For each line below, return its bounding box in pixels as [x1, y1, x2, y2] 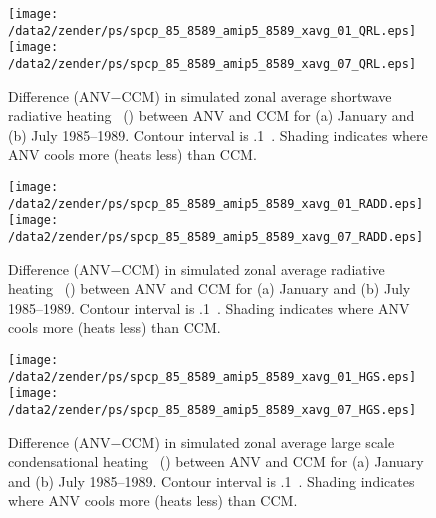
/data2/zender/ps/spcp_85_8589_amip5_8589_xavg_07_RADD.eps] [8, 229, 424, 244]
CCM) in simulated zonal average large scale [121, 431, 395, 452]
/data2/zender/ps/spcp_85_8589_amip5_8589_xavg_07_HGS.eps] [8, 402, 417, 417]
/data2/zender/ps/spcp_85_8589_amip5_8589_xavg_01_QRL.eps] [8, 23, 417, 38]
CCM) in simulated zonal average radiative [121, 258, 385, 279]
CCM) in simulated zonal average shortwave [121, 85, 392, 106]
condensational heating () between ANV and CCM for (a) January [8, 451, 424, 472]
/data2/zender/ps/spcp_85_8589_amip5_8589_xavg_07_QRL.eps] [8, 56, 417, 71]
